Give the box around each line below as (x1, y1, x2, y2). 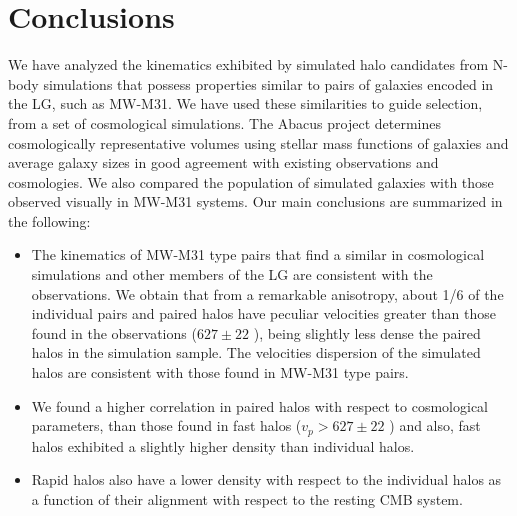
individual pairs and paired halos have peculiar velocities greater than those (31, 303, 496, 324)
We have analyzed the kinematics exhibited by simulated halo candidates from (8, 54, 489, 75)
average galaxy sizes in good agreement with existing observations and (8, 152, 439, 173)
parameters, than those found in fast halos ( (31, 415, 302, 436)
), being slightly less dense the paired (253, 322, 481, 343)
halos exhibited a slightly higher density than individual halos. (31, 435, 415, 456)
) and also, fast (389, 415, 481, 436)
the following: (8, 210, 91, 231)
